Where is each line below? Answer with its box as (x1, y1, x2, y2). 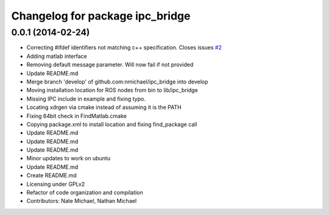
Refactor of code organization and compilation (26, 189, 143, 196)
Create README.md (26, 172, 77, 179)
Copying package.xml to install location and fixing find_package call (26, 121, 197, 128)
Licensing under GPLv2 (26, 180, 85, 188)
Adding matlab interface (26, 52, 88, 60)
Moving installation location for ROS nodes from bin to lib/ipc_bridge (26, 86, 198, 94)
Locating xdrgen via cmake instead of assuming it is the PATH (26, 104, 182, 111)
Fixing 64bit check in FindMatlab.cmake (26, 112, 127, 119)
